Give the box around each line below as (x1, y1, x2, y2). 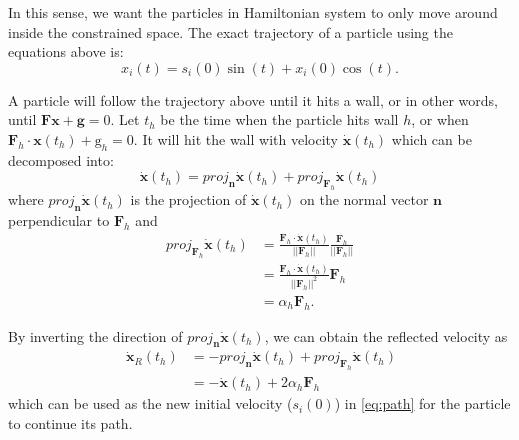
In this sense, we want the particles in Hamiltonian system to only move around (8, 2, 498, 22)
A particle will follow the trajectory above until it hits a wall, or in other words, (8, 89, 499, 110)
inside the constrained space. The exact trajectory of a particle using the (8, 21, 453, 42)
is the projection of (130, 189, 247, 210)
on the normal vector (300, 189, 429, 210)
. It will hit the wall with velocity (133, 128, 338, 149)
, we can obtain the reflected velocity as (264, 325, 508, 346)
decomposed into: (8, 149, 114, 170)
